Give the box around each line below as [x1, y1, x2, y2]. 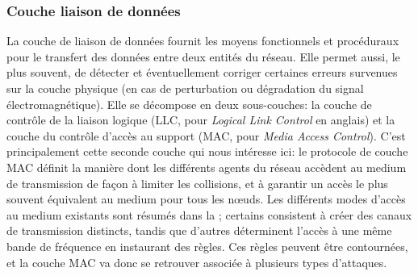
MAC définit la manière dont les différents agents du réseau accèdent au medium [6, 158, 407, 175]
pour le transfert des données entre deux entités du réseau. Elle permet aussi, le [6, 48, 400, 65]
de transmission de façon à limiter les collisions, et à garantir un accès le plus [6, 174, 388, 191]
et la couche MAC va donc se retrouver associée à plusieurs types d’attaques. [6, 253, 387, 270]
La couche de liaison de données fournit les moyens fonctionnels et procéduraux [6, 32, 399, 49]
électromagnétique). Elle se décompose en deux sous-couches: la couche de [6, 95, 372, 112]
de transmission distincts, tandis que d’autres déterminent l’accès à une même [6, 222, 392, 239]
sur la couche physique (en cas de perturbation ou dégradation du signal [6, 80, 364, 96]
